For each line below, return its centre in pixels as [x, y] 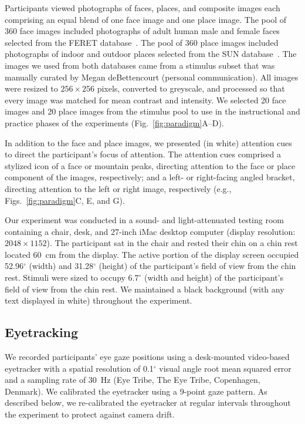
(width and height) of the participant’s [213, 277]
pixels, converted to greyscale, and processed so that [191, 88]
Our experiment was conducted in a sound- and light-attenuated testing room [144, 220]
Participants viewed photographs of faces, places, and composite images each [143, 8]
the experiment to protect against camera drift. [90, 414]
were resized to [31, 88]
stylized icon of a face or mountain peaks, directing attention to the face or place [150, 165]
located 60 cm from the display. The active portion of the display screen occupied [152, 254]
